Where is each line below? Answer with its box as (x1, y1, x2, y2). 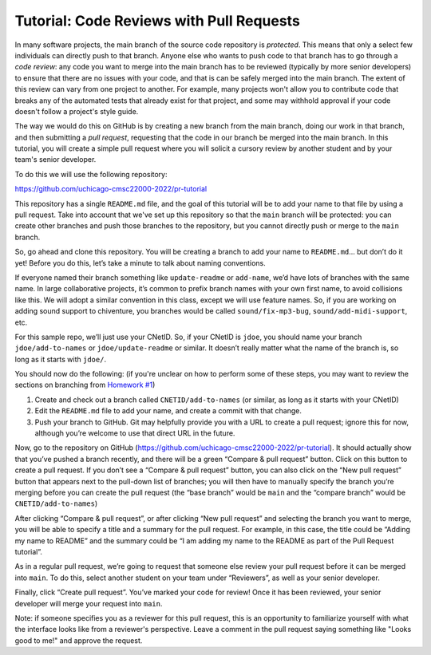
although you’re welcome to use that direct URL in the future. (34, 428, 235, 438)
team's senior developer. (14, 155, 97, 164)
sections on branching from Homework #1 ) (14, 380, 156, 390)
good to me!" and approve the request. (14, 635, 143, 645)
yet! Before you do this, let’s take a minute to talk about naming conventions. (14, 258, 267, 267)
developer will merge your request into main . (14, 598, 163, 608)
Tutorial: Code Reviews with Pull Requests (14, 12, 301, 30)
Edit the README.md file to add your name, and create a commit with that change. (34, 406, 302, 416)
